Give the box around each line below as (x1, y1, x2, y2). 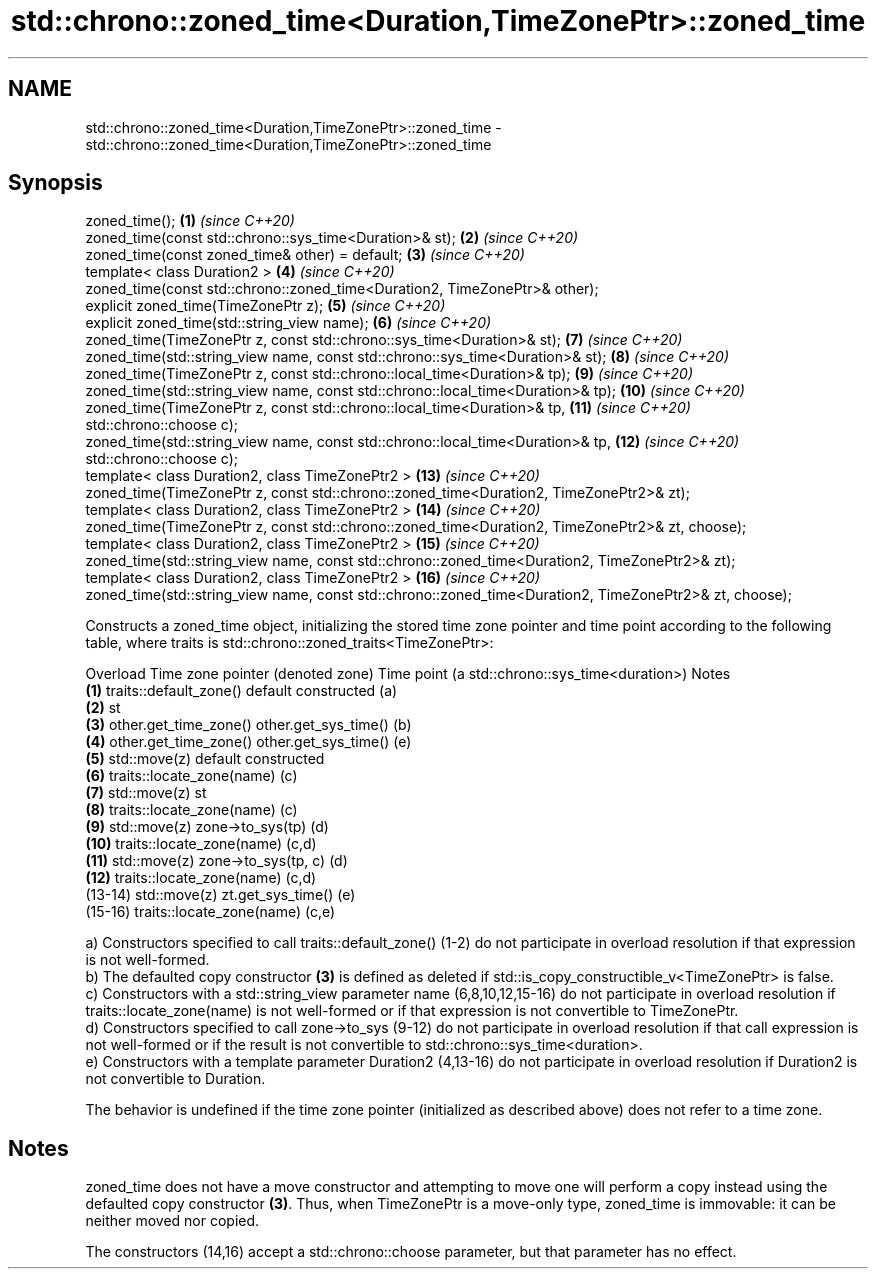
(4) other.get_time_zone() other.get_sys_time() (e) (85, 733, 412, 751)
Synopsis (8, 170, 103, 196)
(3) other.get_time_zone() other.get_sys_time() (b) (85, 716, 412, 734)
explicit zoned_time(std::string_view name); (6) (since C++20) (85, 314, 492, 332)
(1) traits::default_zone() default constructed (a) (85, 682, 398, 700)
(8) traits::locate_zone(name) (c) (85, 801, 298, 819)
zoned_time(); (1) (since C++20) (85, 212, 295, 230)
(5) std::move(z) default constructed (85, 750, 325, 768)
